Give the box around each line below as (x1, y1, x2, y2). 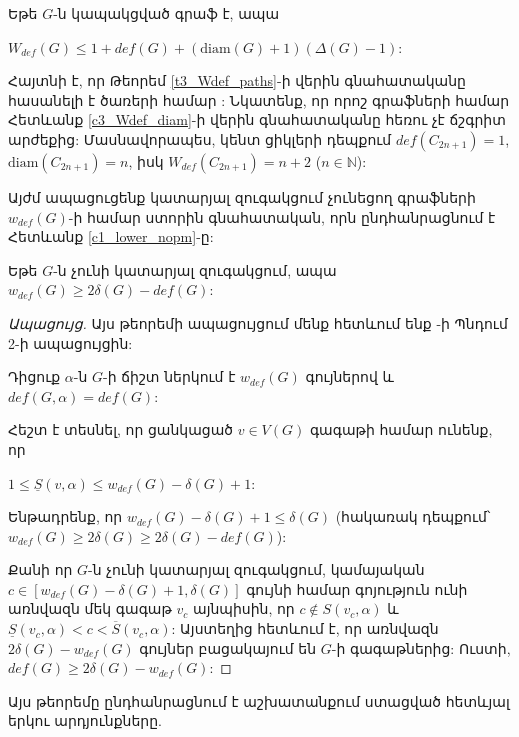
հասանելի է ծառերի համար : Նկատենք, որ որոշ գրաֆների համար (8, 89, 510, 110)
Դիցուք (8, 366, 61, 387)
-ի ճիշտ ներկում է (103, 366, 236, 387)
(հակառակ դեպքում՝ (335, 506, 491, 527)
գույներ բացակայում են (139, 637, 317, 658)
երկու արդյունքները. (8, 710, 162, 731)
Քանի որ (8, 559, 73, 580)
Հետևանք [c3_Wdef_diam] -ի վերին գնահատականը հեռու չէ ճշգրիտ (8, 109, 506, 130)
